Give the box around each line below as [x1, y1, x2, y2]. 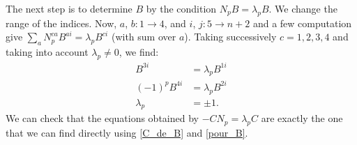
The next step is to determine [6, 1, 132, 15]
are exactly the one [261, 111, 343, 125]
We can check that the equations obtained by [6, 111, 199, 125]
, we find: [119, 45, 159, 59]
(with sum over [111, 29, 176, 44]
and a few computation [252, 15, 352, 30]
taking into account [6, 45, 89, 59]
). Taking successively [184, 29, 277, 44]
